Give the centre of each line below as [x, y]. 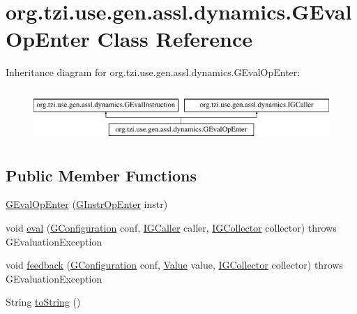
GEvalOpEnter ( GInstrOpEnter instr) [87, 204]
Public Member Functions [101, 175]
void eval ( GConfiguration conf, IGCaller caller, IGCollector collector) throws [171, 228]
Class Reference [175, 39]
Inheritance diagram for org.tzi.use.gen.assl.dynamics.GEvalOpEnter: [153, 72]
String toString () [43, 302]
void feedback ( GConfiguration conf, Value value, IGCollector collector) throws [174, 265]
